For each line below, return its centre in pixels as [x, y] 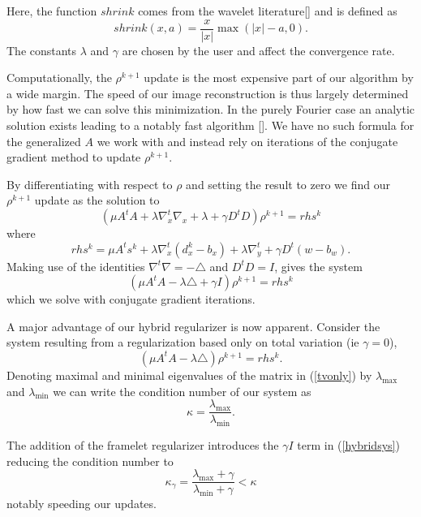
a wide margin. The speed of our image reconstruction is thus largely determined [208, 93]
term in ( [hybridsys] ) [348, 445]
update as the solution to [97, 200]
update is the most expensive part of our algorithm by [279, 78]
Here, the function [52, 11]
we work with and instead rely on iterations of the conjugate [247, 141]
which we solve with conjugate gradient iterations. [131, 299]
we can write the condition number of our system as [182, 391]
